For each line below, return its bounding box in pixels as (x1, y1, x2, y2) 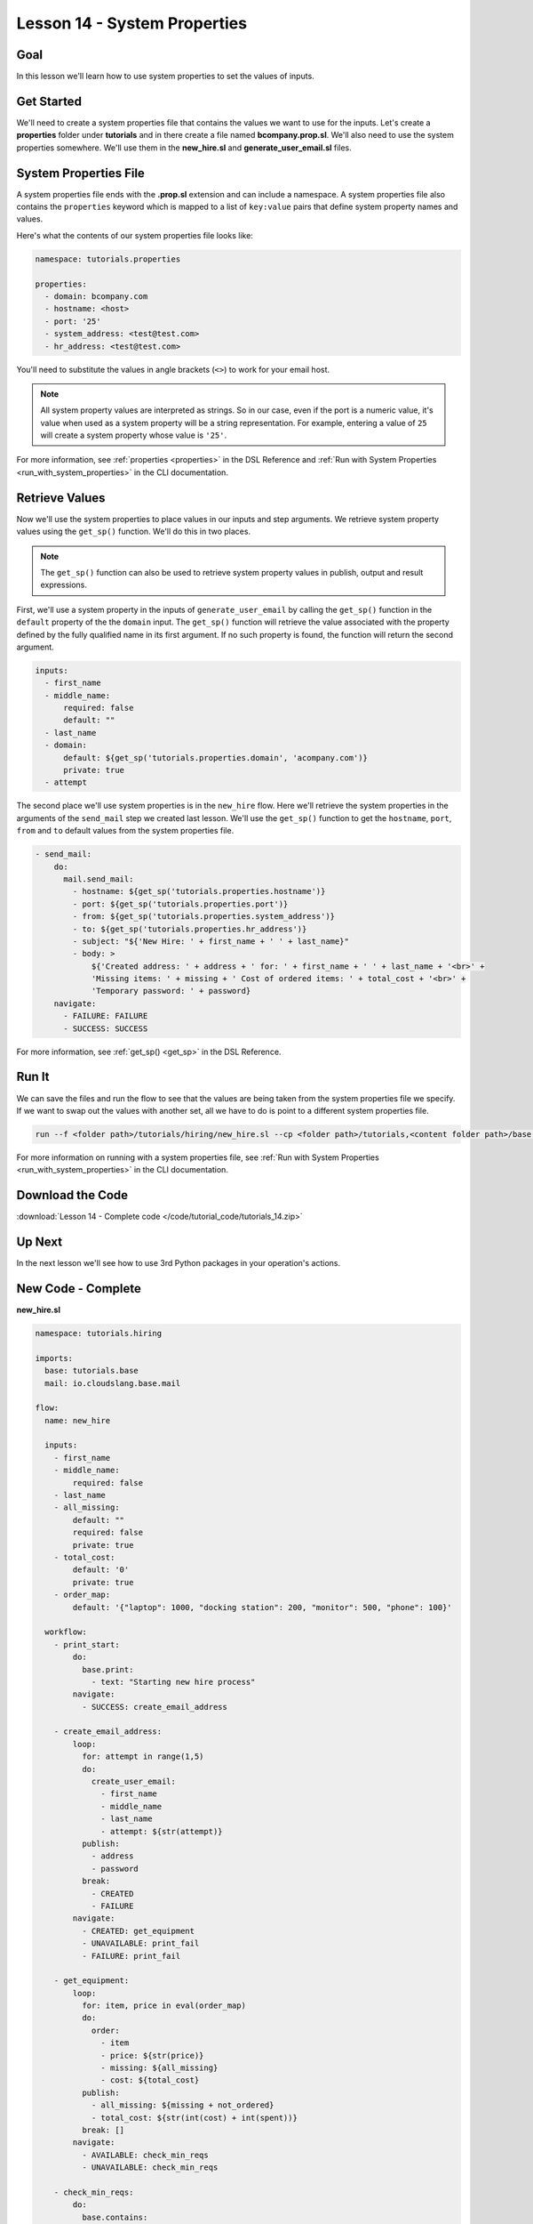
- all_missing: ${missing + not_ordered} (91, 2100, 274, 2110)
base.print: (81, 1664, 134, 1674)
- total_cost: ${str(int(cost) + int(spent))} (91, 2113, 298, 2123)
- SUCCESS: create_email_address (81, 1702, 228, 1712)
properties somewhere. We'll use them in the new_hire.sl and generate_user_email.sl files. (16, 142, 353, 153)
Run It (16, 1069, 50, 1084)
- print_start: (53, 1640, 120, 1649)
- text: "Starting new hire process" (91, 1677, 256, 1687)
